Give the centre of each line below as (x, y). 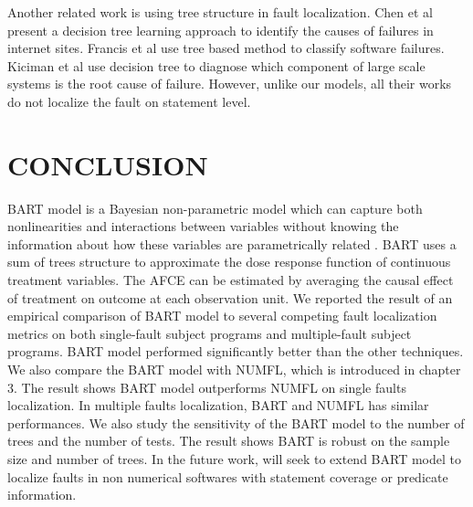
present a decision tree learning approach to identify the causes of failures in (221, 30)
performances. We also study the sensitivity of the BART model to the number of (236, 422)
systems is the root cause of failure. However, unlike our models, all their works (230, 84)
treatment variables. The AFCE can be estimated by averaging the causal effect (231, 280)
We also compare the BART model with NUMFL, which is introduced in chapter (234, 370)
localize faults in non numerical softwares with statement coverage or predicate (228, 476)
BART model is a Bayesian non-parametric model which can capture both (215, 208)
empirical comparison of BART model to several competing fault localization (222, 316)
